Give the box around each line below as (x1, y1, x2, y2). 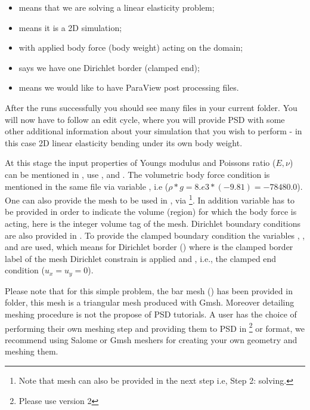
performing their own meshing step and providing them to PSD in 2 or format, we (5, 320, 305, 334)
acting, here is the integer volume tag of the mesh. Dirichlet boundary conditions (5, 217, 301, 229)
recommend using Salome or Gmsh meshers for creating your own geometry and (5, 333, 297, 346)
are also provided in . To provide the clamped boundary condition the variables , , (5, 229, 305, 241)
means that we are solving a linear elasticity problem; (18, 1, 215, 13)
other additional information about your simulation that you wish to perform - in (5, 125, 302, 137)
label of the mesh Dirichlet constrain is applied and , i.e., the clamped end (5, 252, 277, 264)
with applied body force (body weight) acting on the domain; (18, 41, 243, 54)
